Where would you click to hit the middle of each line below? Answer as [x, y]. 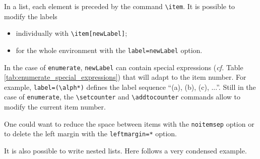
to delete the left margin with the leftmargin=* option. [91, 134]
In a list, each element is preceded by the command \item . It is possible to [120, 6]
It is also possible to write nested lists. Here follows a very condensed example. [125, 151]
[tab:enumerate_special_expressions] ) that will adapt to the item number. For [125, 77]
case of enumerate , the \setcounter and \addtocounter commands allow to [122, 97]
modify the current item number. [55, 107]
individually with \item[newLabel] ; [72, 33]
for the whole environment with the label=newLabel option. [109, 50]
